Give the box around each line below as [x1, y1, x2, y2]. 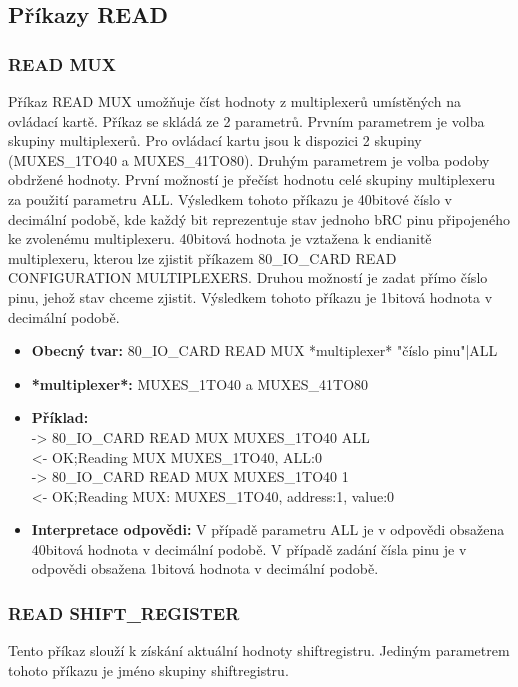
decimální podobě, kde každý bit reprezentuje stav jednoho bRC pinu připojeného [8, 208, 511, 229]
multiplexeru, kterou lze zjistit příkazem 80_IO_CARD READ [8, 247, 397, 268]
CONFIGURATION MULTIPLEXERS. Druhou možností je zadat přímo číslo [8, 267, 488, 288]
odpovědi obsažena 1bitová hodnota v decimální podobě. [31, 558, 379, 579]
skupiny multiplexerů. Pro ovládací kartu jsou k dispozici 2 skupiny [8, 130, 422, 151]
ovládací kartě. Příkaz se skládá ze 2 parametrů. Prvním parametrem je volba [8, 110, 485, 131]
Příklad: [31, 407, 89, 428]
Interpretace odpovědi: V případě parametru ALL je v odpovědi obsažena [31, 519, 505, 540]
